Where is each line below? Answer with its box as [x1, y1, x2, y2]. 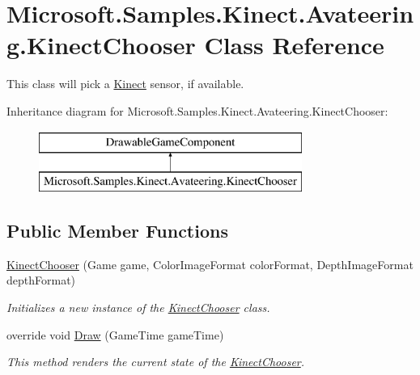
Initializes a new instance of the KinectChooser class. [6, 299, 270, 316]
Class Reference [204, 28, 384, 61]
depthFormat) [6, 272, 76, 289]
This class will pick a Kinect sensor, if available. [6, 75, 244, 92]
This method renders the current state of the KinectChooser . [6, 353, 305, 370]
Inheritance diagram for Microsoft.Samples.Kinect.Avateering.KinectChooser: [6, 102, 388, 119]
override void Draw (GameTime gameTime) [6, 326, 224, 343]
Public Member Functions [6, 218, 228, 243]
